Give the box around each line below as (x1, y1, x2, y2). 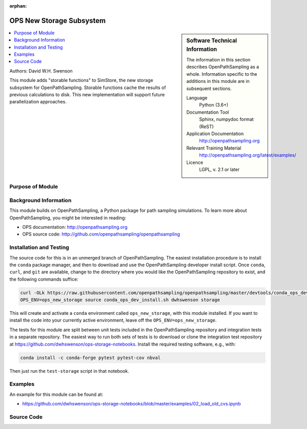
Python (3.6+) (199, 102, 229, 108)
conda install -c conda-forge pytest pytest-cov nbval (20, 355, 161, 360)
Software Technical (186, 37, 237, 44)
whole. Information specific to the (186, 71, 257, 77)
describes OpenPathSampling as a (186, 64, 259, 70)
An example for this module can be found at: (9, 391, 103, 397)
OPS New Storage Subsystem (9, 16, 106, 25)
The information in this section (186, 57, 251, 63)
